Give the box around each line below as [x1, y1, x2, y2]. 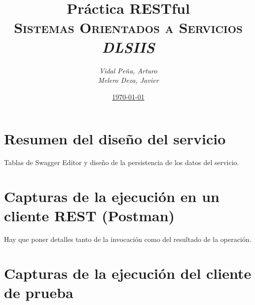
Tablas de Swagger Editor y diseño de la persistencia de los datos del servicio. [4, 157, 239, 168]
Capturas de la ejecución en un [4, 186, 219, 206]
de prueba [4, 282, 73, 303]
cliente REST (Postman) [4, 205, 175, 226]
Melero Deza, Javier [98, 75, 159, 85]
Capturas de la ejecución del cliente [4, 263, 252, 283]
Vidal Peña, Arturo [99, 65, 157, 75]
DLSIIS [102, 36, 155, 57]
